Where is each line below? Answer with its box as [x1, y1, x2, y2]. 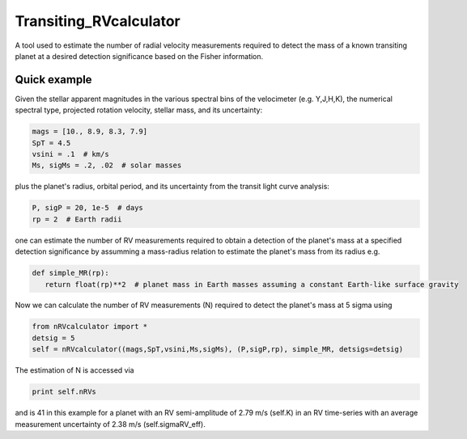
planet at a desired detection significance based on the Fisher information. [15, 51, 264, 61]
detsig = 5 [32, 333, 75, 343]
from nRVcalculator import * [32, 322, 148, 331]
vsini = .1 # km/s [32, 150, 109, 158]
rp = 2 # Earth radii [32, 214, 122, 224]
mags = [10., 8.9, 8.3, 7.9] [32, 127, 148, 137]
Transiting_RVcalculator [15, 12, 181, 30]
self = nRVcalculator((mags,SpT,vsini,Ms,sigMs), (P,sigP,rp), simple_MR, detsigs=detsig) [32, 344, 404, 354]
